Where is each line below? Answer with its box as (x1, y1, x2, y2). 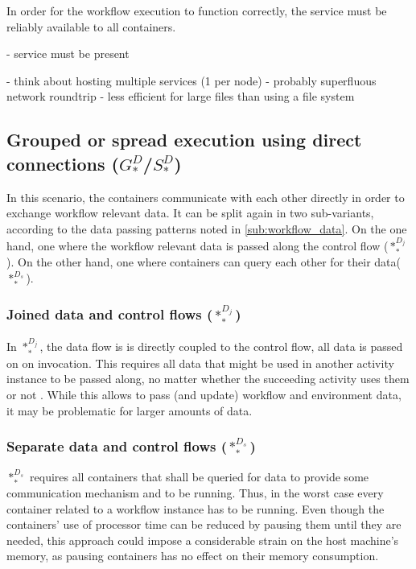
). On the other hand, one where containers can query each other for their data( (6, 254, 401, 270)
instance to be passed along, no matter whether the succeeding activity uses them (6, 370, 410, 387)
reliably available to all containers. (6, 18, 176, 35)
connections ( (6, 150, 119, 175)
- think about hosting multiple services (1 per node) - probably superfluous (6, 72, 377, 89)
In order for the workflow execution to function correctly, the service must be (6, 2, 387, 19)
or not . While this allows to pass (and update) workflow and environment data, (6, 386, 402, 402)
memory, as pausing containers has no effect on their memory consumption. (6, 547, 379, 564)
